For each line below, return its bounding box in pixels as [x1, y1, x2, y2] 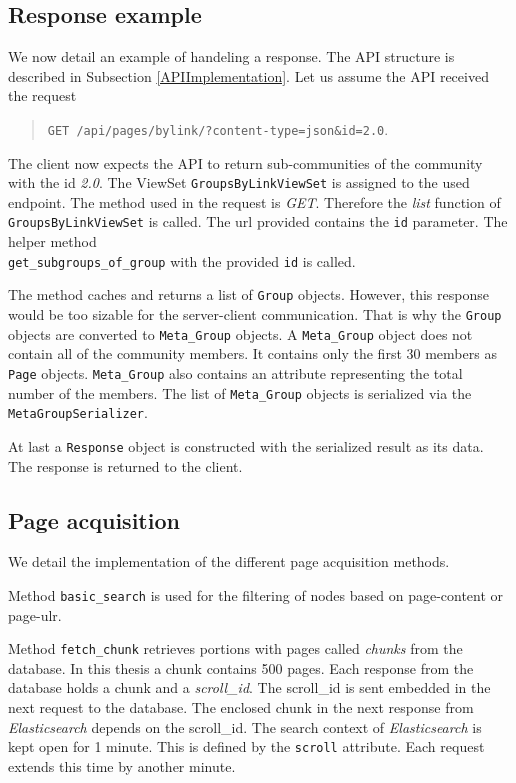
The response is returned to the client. [8, 455, 243, 476]
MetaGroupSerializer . [8, 402, 148, 423]
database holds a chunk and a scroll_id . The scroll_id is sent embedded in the [8, 677, 491, 698]
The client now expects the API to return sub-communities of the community [8, 152, 483, 173]
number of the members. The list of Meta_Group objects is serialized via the [8, 382, 472, 403]
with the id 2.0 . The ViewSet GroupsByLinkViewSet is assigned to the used [8, 172, 470, 193]
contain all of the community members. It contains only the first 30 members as [8, 343, 497, 364]
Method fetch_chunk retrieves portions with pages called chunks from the [8, 638, 463, 659]
